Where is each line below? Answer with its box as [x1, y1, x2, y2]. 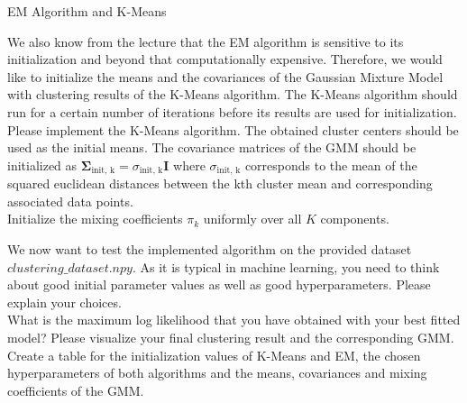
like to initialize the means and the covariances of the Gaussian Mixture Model [7, 67, 444, 86]
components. [320, 209, 389, 228]
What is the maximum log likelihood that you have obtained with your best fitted [7, 310, 461, 329]
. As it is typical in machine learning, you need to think [132, 257, 440, 276]
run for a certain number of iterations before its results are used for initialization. [7, 102, 457, 121]
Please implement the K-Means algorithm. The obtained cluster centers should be [7, 120, 459, 139]
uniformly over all [203, 209, 302, 228]
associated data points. [7, 191, 133, 210]
